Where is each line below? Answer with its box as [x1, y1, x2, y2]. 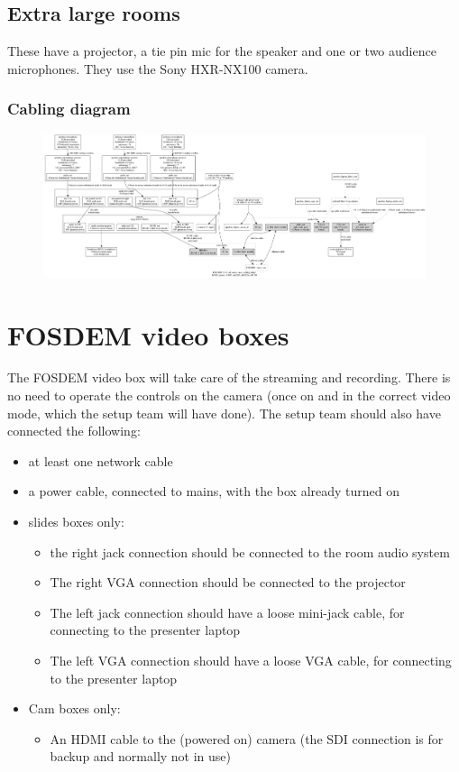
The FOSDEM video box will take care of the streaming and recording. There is [7, 368, 451, 387]
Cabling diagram [7, 97, 131, 120]
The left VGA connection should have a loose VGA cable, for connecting [50, 651, 452, 669]
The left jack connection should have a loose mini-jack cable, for [50, 602, 405, 621]
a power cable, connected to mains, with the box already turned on [28, 482, 400, 501]
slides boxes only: [28, 512, 124, 531]
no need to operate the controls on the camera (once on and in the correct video [7, 386, 451, 405]
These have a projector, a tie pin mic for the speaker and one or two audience [7, 41, 436, 60]
